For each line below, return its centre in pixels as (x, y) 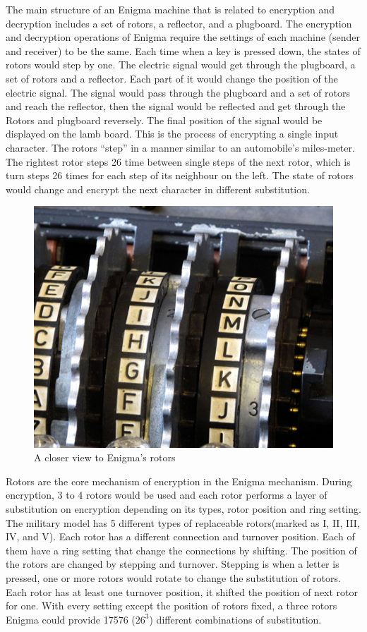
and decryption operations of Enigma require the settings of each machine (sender (183, 37)
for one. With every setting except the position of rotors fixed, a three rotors (172, 606)
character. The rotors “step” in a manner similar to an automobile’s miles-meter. (180, 147)
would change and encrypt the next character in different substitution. (158, 189)
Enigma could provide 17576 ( (71, 619)
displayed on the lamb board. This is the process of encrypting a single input (172, 134)
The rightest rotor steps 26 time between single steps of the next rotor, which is (178, 161)
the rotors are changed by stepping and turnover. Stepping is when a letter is (173, 564)
